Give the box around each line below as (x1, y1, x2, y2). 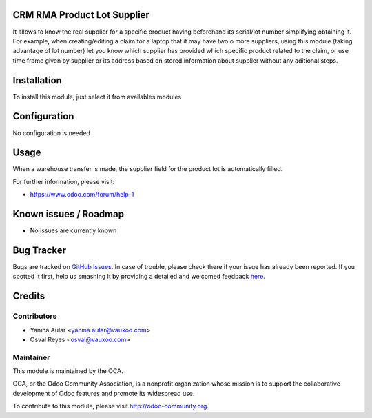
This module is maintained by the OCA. (12, 367, 123, 375)
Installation (12, 74, 62, 86)
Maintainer (12, 352, 50, 362)
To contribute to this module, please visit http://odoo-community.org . (12, 402, 209, 410)
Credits (12, 290, 45, 302)
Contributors (12, 311, 57, 321)
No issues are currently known (30, 226, 117, 235)
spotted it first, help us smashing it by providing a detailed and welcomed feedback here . (12, 272, 265, 281)
